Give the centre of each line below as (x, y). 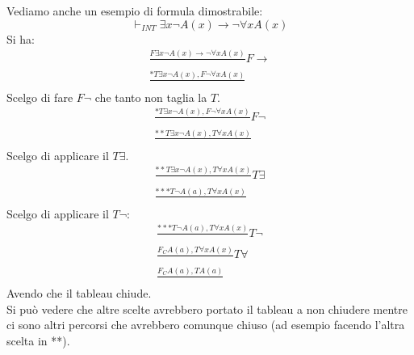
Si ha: (21, 38)
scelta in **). (38, 340)
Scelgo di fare (40, 97)
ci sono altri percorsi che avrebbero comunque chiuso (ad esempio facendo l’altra (206, 325)
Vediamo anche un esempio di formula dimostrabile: (135, 11)
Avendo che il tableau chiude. (79, 293)
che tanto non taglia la (151, 97)
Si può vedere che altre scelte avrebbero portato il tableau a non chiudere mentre (207, 309)
